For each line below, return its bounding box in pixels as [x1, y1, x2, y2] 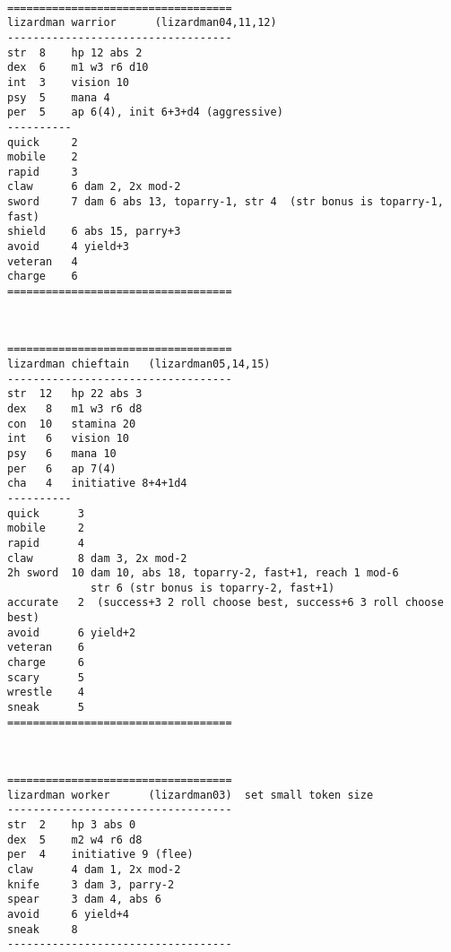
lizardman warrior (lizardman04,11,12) [7, 16, 277, 30]
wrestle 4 [7, 686, 84, 699]
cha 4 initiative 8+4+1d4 [7, 477, 187, 490]
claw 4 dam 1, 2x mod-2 [7, 862, 181, 876]
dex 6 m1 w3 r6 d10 [7, 61, 149, 74]
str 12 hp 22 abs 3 [7, 387, 143, 401]
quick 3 [7, 506, 84, 520]
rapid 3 [7, 165, 78, 178]
